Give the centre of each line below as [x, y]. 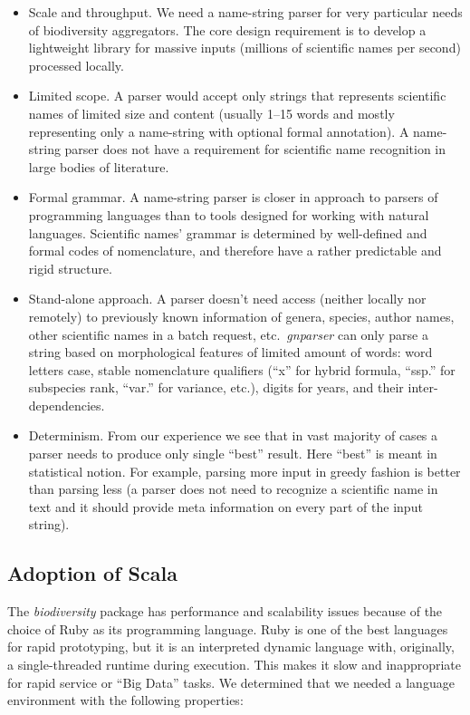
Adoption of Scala [92, 573]
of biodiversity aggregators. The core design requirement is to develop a [227, 29]
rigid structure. [70, 268]
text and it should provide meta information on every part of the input [225, 506]
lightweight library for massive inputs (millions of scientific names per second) [245, 48]
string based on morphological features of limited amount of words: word [230, 352]
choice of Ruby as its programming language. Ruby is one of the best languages [228, 628]
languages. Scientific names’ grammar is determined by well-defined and [228, 232]
